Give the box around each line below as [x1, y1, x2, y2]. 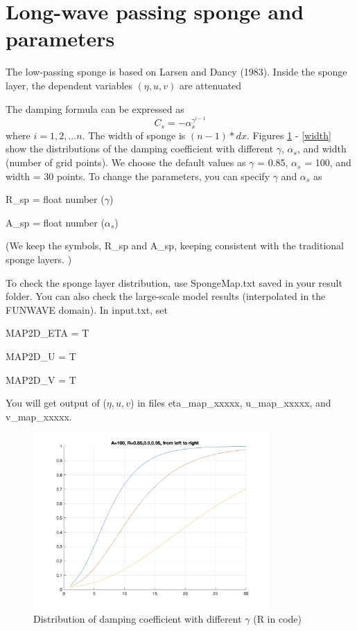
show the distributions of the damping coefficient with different [6, 141, 274, 156]
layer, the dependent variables [6, 78, 132, 92]
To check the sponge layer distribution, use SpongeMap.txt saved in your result [6, 275, 342, 290]
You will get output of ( [6, 396, 107, 410]
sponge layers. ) [6, 252, 72, 267]
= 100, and [304, 155, 351, 170]
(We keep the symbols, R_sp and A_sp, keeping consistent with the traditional [6, 238, 344, 253]
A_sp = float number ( [6, 215, 105, 229]
